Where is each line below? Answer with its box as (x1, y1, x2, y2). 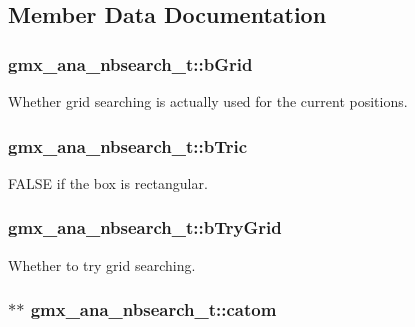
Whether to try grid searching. (8, 254, 196, 275)
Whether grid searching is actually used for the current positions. (8, 91, 408, 111)
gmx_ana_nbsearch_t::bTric (8, 133, 248, 158)
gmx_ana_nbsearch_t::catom (30, 297, 277, 322)
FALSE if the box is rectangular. (8, 172, 208, 193)
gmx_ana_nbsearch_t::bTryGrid (8, 215, 282, 240)
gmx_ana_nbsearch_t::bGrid (8, 51, 253, 76)
